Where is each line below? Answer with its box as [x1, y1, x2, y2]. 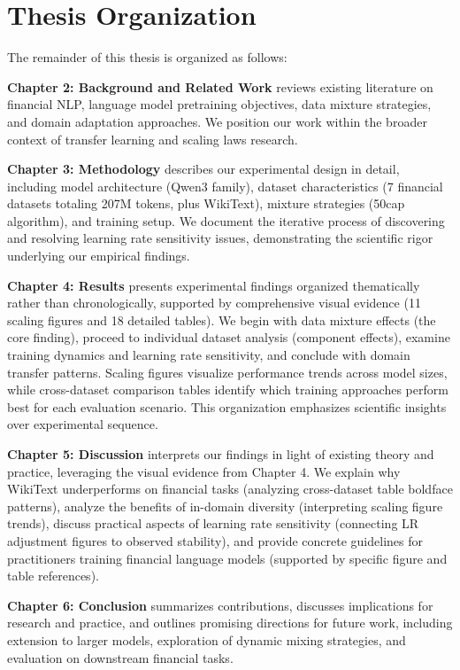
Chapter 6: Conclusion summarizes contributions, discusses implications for [7, 596, 433, 614]
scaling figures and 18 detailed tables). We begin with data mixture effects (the [7, 310, 436, 329]
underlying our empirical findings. [7, 246, 190, 265]
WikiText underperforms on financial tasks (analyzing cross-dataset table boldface [7, 479, 453, 498]
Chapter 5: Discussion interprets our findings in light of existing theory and [7, 445, 434, 463]
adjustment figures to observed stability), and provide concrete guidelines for [7, 531, 423, 549]
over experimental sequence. [7, 415, 158, 433]
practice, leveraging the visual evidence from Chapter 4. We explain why [7, 462, 401, 480]
